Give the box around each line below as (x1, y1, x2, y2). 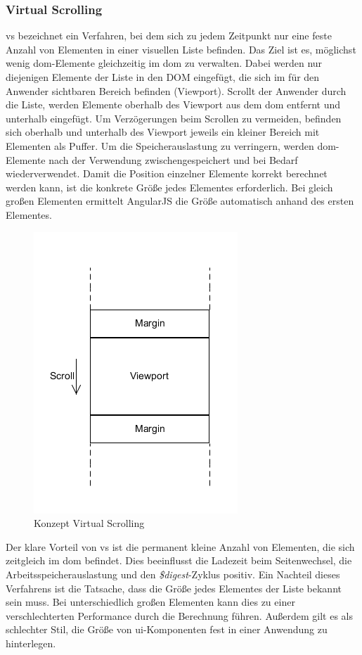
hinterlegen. (6, 635, 56, 650)
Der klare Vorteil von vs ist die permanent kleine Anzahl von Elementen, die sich (6, 539, 355, 554)
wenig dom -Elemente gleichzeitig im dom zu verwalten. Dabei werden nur (6, 56, 323, 70)
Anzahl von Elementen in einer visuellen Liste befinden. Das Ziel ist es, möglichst (6, 42, 356, 56)
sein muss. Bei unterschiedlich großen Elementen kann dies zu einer (6, 594, 295, 609)
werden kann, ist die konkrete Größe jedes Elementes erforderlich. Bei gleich (6, 179, 333, 194)
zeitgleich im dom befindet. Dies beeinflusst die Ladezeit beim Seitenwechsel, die (6, 553, 352, 568)
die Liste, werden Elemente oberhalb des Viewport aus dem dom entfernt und (6, 97, 340, 112)
